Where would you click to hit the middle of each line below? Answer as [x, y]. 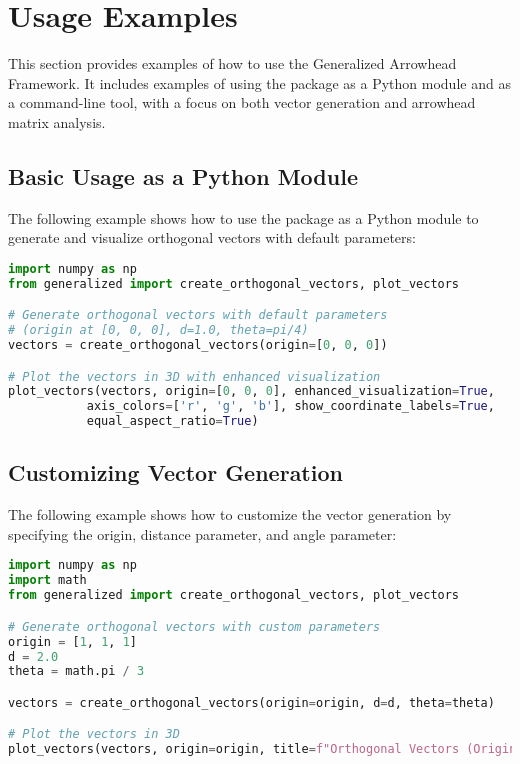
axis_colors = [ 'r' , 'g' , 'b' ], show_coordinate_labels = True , [290, 406]
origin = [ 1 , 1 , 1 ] [72, 641]
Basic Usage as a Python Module [183, 175]
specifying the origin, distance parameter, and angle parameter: [202, 533]
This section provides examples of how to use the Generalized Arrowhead [232, 63]
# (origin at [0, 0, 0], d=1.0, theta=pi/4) [158, 330]
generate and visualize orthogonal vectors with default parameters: [212, 237]
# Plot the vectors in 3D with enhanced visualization [194, 376]
